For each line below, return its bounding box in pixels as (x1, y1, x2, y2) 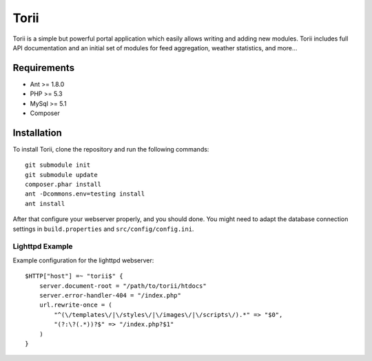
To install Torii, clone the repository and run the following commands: (12, 145, 209, 153)
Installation (12, 127, 62, 138)
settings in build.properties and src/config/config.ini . (12, 225, 194, 233)
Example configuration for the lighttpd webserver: (12, 256, 154, 265)
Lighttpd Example (12, 242, 73, 251)
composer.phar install (25, 180, 102, 189)
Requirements (12, 62, 75, 74)
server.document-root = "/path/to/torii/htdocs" (39, 282, 207, 289)
